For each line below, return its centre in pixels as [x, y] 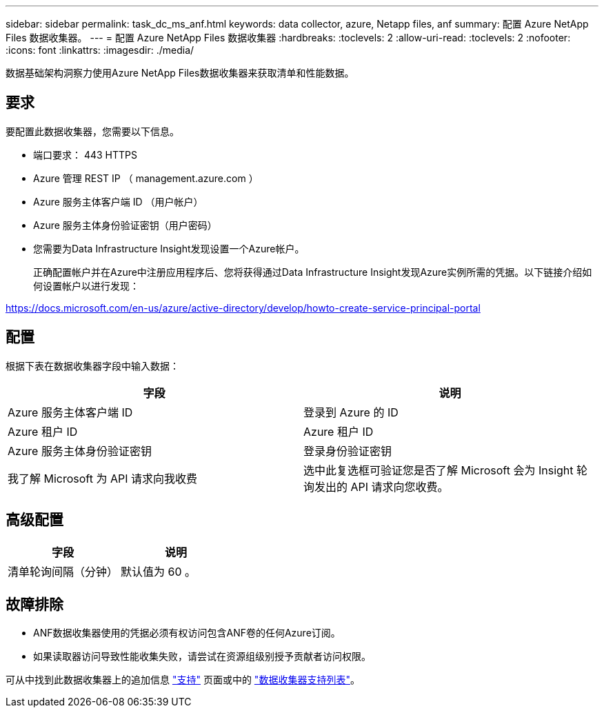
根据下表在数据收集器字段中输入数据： [92, 365]
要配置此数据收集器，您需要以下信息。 [92, 131]
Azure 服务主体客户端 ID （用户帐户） [118, 201]
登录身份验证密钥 [348, 451]
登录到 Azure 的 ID [351, 412]
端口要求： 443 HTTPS [85, 154]
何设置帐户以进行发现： [86, 285]
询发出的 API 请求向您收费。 [376, 486]
